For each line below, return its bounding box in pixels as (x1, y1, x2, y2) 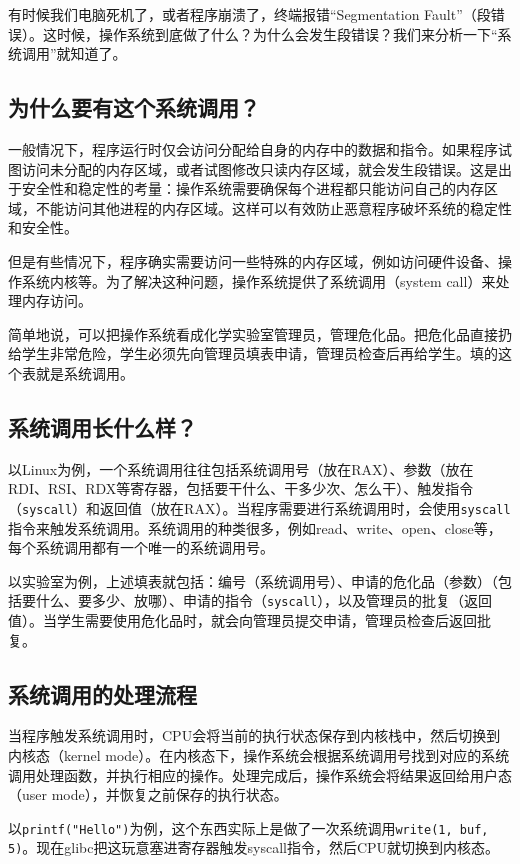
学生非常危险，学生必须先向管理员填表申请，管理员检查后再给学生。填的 (21, 343, 498, 364)
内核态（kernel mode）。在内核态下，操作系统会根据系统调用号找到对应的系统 (8, 744, 510, 765)
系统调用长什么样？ (8, 411, 197, 442)
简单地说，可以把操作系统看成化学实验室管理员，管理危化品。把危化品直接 (8, 323, 498, 344)
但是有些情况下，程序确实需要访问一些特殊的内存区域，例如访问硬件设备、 (8, 250, 498, 271)
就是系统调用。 (35, 362, 134, 383)
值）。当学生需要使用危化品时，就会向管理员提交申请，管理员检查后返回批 (8, 610, 491, 630)
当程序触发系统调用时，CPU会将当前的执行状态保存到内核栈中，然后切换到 (8, 725, 501, 746)
